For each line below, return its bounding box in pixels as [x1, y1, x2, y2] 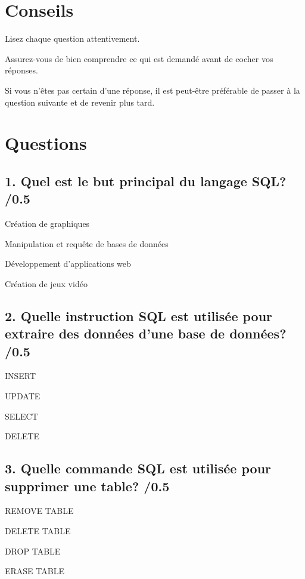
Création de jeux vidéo [5, 277, 88, 289]
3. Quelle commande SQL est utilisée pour [5, 459, 272, 478]
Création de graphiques [5, 217, 90, 230]
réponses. [5, 64, 38, 76]
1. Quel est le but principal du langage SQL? [5, 171, 287, 190]
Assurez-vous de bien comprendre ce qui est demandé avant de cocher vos [5, 52, 273, 64]
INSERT [5, 369, 36, 382]
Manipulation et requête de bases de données [5, 237, 169, 250]
